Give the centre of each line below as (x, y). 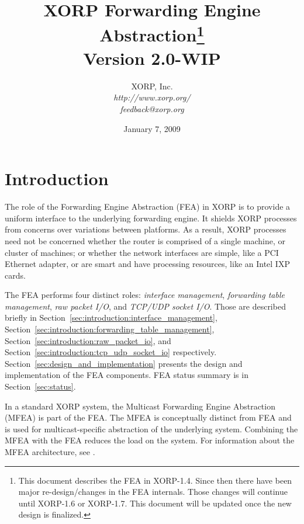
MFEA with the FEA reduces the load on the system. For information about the (150, 440)
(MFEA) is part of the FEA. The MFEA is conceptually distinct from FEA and (148, 417)
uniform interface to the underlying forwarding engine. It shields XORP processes (151, 218)
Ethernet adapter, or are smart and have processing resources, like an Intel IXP (147, 264)
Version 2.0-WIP (152, 58)
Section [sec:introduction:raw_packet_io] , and (88, 340)
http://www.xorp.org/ (152, 97)
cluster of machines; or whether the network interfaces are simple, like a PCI (142, 252)
